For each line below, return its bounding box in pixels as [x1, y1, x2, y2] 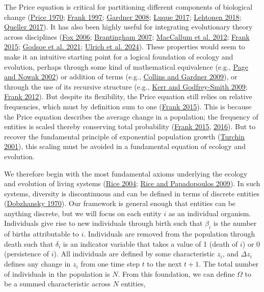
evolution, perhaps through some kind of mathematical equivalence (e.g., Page [4, 61, 248, 72]
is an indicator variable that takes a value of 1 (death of [63, 238, 238, 249]
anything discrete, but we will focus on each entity [4, 208, 162, 218]
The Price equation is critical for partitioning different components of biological [4, 2, 253, 12]
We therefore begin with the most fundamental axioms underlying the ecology [4, 168, 248, 179]
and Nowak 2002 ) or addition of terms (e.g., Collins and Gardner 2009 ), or [4, 71, 237, 82]
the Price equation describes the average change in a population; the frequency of [4, 111, 258, 122]
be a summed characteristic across [4, 278, 111, 289]
